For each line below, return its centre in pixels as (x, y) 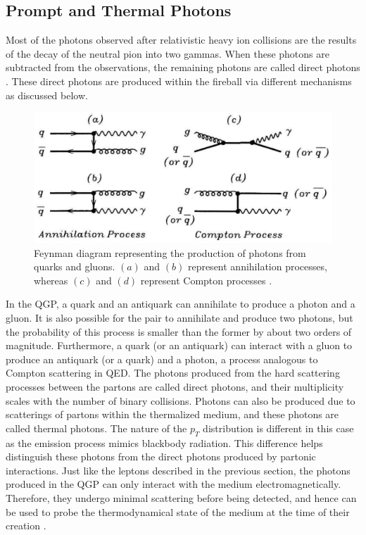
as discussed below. (47, 95)
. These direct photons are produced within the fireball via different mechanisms (179, 81)
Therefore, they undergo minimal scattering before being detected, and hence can (181, 497)
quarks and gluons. (75, 266)
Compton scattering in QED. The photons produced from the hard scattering (173, 373)
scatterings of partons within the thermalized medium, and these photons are (172, 414)
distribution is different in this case (278, 428)
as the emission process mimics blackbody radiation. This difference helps (164, 442)
